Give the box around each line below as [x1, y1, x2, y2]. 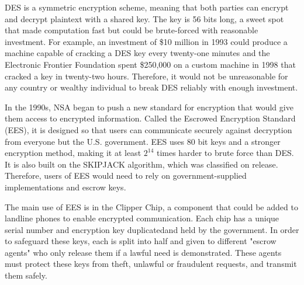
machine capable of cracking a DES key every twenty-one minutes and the [5, 47, 270, 59]
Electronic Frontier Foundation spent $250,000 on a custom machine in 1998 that [5, 58, 296, 70]
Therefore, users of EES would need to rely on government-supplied [5, 169, 247, 182]
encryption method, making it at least [5, 147, 141, 159]
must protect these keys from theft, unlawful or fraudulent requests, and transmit [5, 258, 297, 270]
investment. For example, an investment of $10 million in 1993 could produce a [5, 35, 288, 47]
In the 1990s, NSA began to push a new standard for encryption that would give [5, 100, 293, 113]
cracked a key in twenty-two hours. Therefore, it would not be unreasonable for [5, 69, 288, 82]
